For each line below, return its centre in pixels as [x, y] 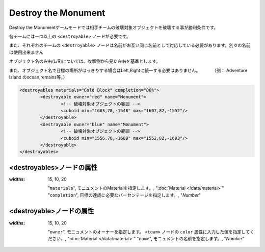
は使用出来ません [26, 52]
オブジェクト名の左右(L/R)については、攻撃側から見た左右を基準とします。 [85, 61]
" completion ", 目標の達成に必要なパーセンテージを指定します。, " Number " [124, 195]
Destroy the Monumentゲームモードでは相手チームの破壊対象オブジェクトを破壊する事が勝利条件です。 [114, 27]
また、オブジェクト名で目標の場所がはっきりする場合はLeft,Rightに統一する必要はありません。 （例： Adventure [128, 70]
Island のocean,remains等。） [38, 77]
